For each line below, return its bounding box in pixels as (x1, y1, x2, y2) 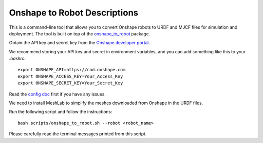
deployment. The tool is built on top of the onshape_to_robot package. (9, 31, 150, 36)
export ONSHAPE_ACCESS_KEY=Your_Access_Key (18, 73, 123, 79)
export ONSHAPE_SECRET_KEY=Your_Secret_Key (18, 80, 123, 86)
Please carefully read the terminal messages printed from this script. (9, 131, 147, 137)
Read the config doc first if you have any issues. (9, 91, 106, 97)
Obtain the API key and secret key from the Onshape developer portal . (9, 40, 150, 46)
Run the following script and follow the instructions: (9, 109, 112, 115)
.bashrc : (9, 56, 26, 62)
